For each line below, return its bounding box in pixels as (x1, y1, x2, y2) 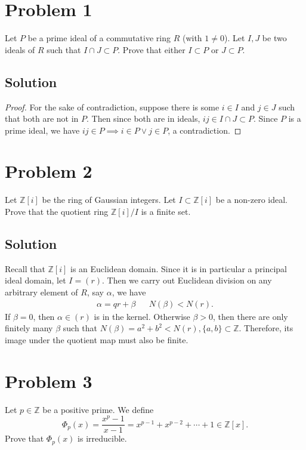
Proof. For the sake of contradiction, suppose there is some (5, 100, 220, 113)
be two (262, 32, 287, 44)
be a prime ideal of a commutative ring (27, 32, 171, 44)
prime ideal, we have (5, 124, 80, 136)
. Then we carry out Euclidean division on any (101, 274, 272, 286)
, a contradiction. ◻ (168, 124, 242, 136)
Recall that (5, 262, 45, 275)
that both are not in (5, 112, 79, 125)
